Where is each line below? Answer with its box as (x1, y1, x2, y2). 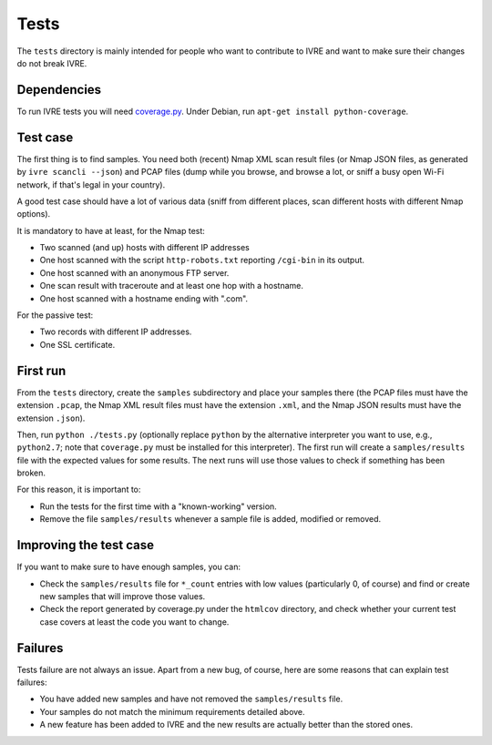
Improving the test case (16, 537, 155, 553)
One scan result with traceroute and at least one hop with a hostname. (39, 281, 304, 291)
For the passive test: (16, 310, 94, 321)
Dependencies (16, 82, 102, 97)
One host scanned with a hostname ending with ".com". (39, 292, 249, 304)
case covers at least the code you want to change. (39, 616, 230, 628)
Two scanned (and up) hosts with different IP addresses (39, 242, 250, 253)
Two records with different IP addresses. (39, 326, 192, 337)
